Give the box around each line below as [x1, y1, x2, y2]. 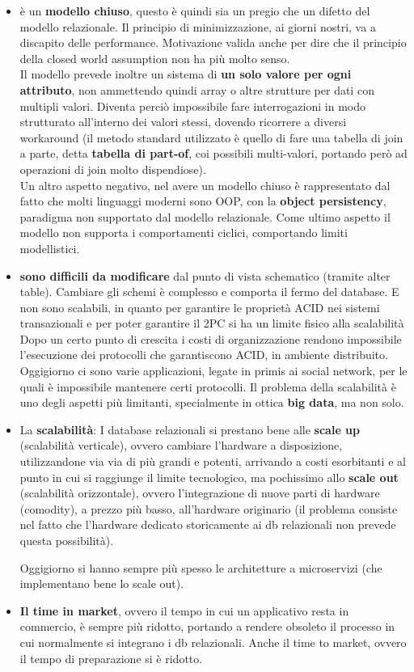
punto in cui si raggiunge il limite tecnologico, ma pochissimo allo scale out [19, 468, 399, 485]
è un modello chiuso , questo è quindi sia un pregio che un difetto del [19, 2, 370, 19]
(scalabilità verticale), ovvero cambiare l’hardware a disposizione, [19, 437, 343, 454]
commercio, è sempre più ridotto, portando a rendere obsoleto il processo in [19, 618, 395, 635]
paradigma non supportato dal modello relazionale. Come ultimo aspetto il [19, 208, 391, 225]
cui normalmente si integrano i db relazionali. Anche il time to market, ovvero [19, 633, 407, 650]
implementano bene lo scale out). [19, 575, 184, 592]
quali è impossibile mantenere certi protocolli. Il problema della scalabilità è [19, 378, 396, 395]
